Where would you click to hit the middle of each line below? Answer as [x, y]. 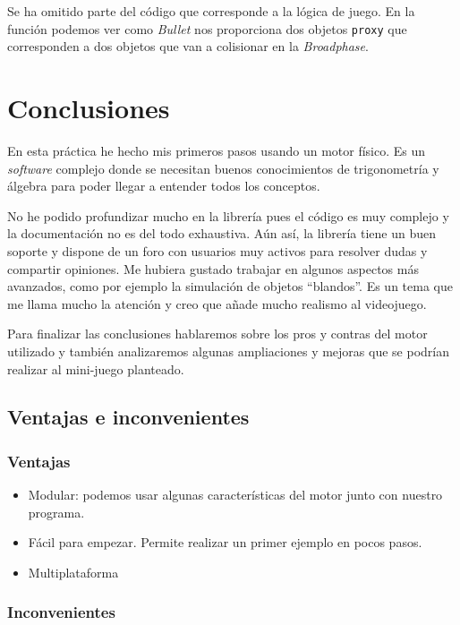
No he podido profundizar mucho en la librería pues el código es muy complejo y [228, 215]
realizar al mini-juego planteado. [96, 368]
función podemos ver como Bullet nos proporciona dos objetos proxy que [207, 28]
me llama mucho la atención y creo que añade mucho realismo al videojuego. [217, 303]
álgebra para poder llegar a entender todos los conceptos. [164, 186]
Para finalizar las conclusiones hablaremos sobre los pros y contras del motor [217, 334]
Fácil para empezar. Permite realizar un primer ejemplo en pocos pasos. [225, 542]
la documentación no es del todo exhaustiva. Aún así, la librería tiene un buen [222, 233]
